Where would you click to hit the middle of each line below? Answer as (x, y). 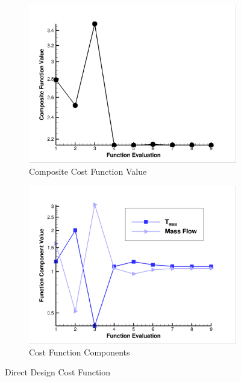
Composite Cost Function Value (88, 171)
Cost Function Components (80, 352)
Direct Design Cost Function (58, 372)
